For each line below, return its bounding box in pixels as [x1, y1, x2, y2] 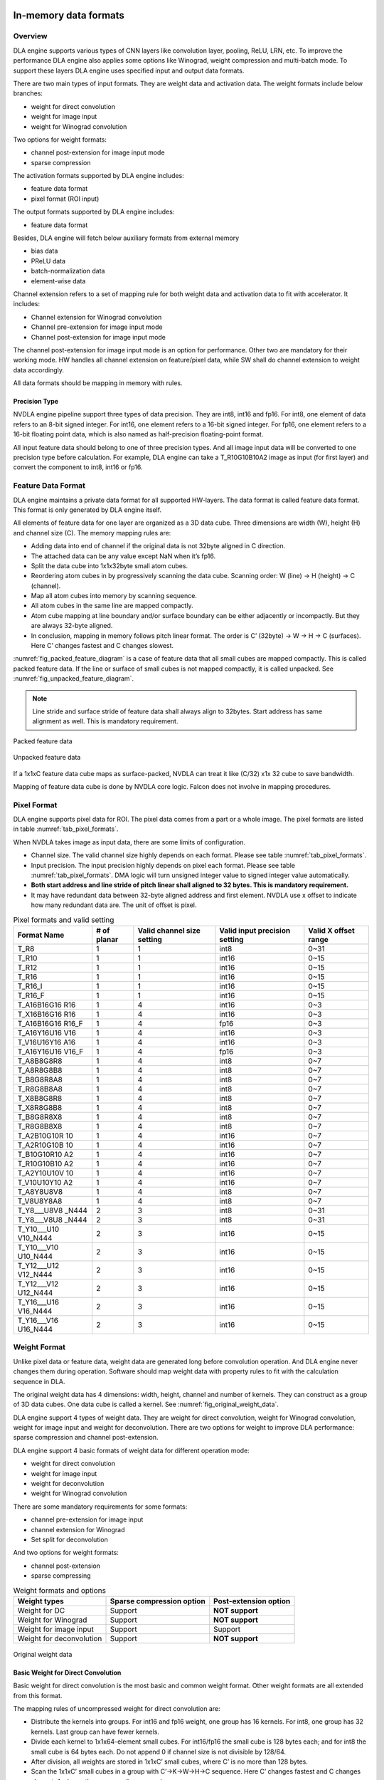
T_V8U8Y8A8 [17, 1196, 63, 1206]
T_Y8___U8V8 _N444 [17, 1205, 88, 1215]
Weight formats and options [13, 1585, 107, 1595]
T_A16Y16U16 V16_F [17, 1047, 84, 1057]
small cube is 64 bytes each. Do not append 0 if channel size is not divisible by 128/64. [31, 1747, 286, 1756]
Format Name [17, 930, 65, 940]
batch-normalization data [31, 267, 105, 276]
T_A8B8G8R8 [17, 1056, 63, 1066]
